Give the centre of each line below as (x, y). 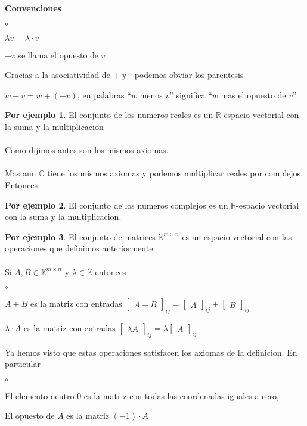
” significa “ (191, 94)
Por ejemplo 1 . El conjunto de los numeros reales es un (109, 115)
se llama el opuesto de (58, 55)
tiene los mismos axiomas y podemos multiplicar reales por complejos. (175, 173)
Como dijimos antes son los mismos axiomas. (87, 150)
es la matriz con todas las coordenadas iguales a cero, (181, 395)
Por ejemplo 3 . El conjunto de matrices (80, 236)
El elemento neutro (40, 395)
